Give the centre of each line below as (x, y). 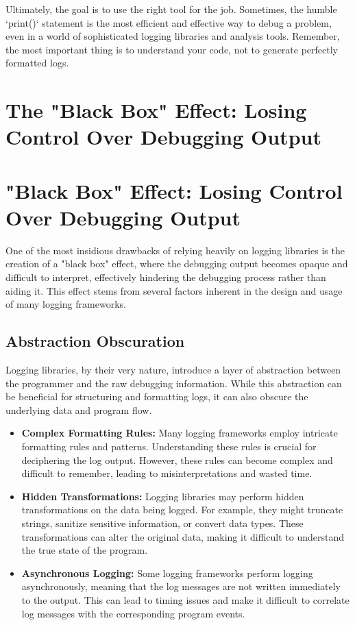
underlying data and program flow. (79, 409)
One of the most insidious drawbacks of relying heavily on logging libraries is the (175, 250)
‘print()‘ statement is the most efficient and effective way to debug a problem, (169, 22)
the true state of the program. (85, 550)
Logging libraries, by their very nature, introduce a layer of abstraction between (173, 370)
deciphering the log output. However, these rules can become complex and (177, 459)
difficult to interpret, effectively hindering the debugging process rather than (166, 277)
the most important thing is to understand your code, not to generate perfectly (172, 49)
